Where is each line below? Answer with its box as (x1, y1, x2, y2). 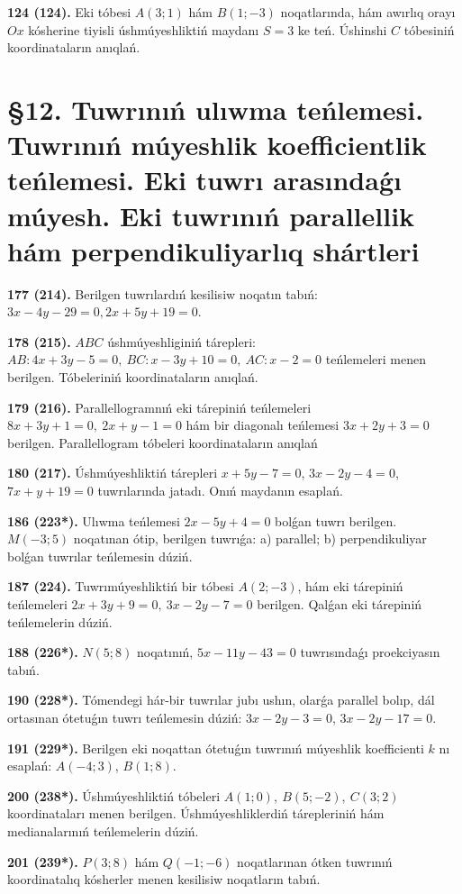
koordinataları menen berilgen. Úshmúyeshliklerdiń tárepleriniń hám (7, 804, 385, 823)
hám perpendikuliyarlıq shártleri (7, 232, 420, 269)
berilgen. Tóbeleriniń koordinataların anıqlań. (7, 368, 258, 387)
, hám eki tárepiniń (297, 577, 403, 596)
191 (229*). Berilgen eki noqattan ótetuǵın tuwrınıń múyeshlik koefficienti (7, 738, 424, 757)
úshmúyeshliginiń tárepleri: (107, 332, 256, 351)
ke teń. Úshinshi (297, 20, 387, 39)
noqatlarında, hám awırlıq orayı (280, 3, 456, 21)
